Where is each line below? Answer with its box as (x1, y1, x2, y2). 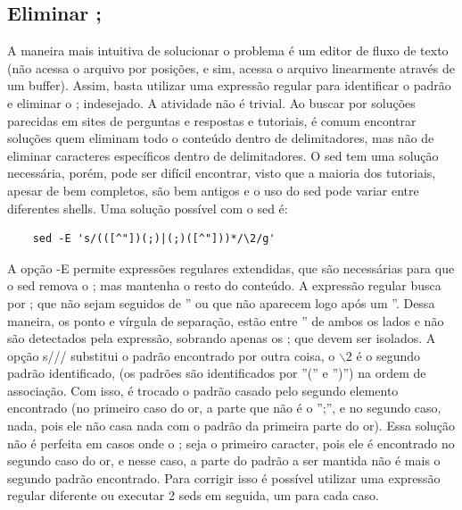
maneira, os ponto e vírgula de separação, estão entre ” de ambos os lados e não (7, 311, 444, 330)
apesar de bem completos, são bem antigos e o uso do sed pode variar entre (7, 180, 419, 199)
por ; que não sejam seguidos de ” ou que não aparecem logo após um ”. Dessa (7, 293, 435, 312)
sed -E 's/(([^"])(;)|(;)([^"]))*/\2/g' (32, 232, 276, 246)
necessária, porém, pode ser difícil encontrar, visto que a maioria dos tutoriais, (7, 163, 436, 182)
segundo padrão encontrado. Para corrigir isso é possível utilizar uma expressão (7, 468, 441, 487)
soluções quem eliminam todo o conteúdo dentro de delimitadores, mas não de (7, 129, 434, 147)
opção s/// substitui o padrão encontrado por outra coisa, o (7, 346, 335, 364)
